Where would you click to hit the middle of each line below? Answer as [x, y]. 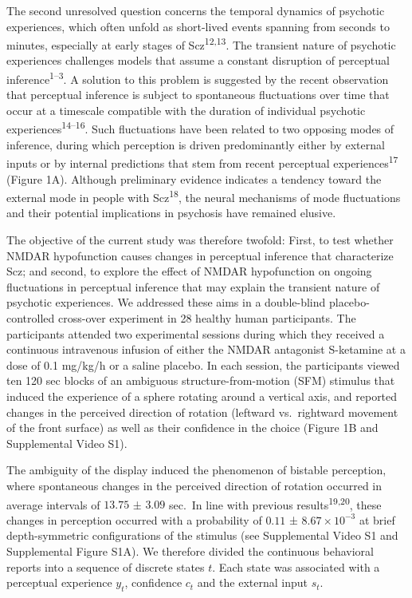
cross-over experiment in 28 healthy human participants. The [207, 317]
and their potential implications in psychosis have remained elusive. [171, 213]
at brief [377, 519]
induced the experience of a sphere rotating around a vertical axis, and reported [202, 396]
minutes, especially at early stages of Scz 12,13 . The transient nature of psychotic [201, 44]
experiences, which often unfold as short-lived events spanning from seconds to [198, 26]
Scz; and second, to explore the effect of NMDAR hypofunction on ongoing [189, 271]
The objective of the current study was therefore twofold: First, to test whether [200, 240]
